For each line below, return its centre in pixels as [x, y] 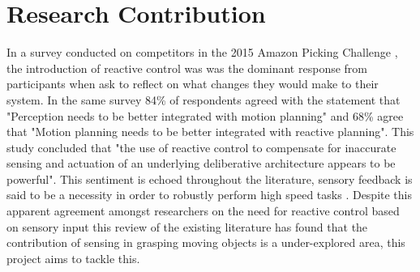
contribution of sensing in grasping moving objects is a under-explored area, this [206, 242]
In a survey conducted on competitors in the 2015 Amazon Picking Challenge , [202, 52]
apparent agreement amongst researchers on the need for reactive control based [203, 211]
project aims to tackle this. [73, 258]
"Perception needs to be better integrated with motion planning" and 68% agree [205, 115]
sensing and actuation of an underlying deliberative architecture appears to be [201, 163]
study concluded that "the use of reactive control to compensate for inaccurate [201, 147]
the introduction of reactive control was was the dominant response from [187, 68]
